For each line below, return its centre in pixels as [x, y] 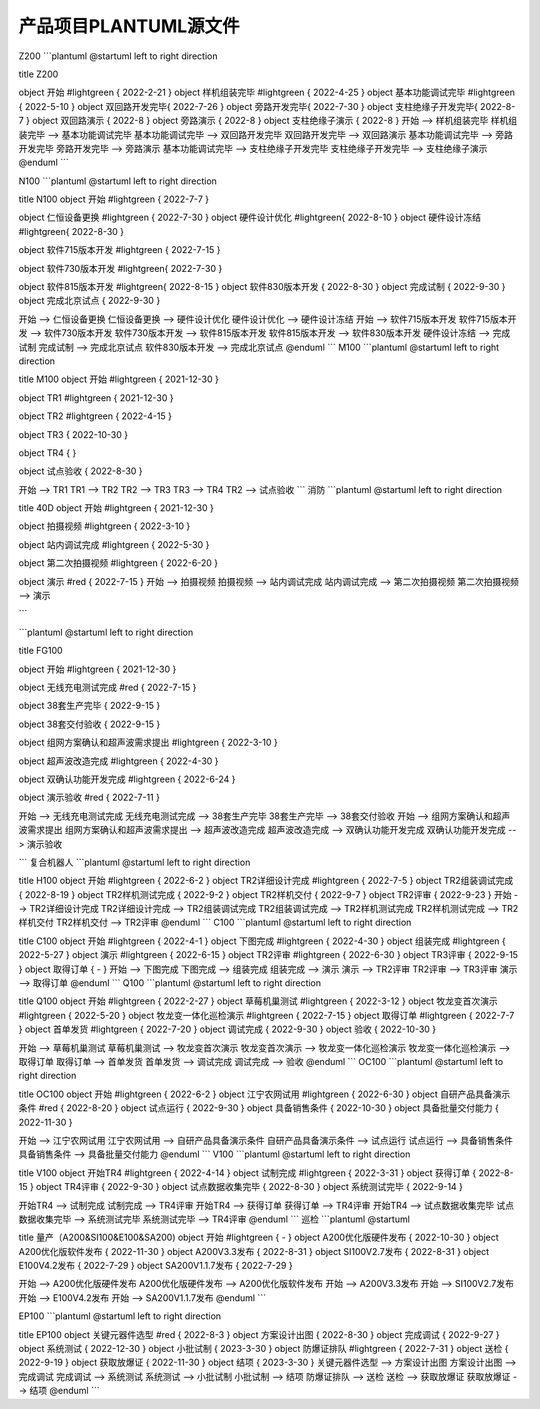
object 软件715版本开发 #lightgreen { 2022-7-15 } [119, 250]
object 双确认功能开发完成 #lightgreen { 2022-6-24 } [127, 779]
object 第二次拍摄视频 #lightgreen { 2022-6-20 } [118, 563]
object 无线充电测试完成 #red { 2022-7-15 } [107, 687]
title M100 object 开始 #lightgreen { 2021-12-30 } [118, 379]
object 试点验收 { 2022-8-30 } [81, 471]
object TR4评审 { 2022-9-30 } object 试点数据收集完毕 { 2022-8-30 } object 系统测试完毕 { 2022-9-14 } [249, 1187]
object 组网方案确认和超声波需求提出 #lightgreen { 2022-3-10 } [148, 742]
